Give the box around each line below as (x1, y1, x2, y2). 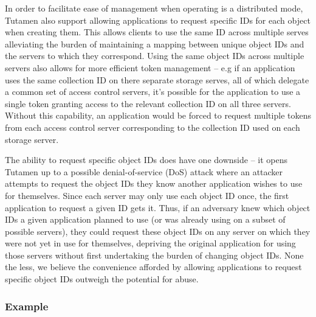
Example (5, 298, 49, 313)
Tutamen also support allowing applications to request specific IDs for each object (5, 13, 311, 26)
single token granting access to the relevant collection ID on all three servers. (5, 97, 291, 110)
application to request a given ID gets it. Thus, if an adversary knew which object (5, 201, 311, 214)
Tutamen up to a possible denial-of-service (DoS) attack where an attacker (5, 165, 283, 178)
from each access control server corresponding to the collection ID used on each (5, 120, 300, 133)
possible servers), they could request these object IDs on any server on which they (5, 225, 311, 237)
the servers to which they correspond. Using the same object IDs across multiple (5, 49, 304, 62)
